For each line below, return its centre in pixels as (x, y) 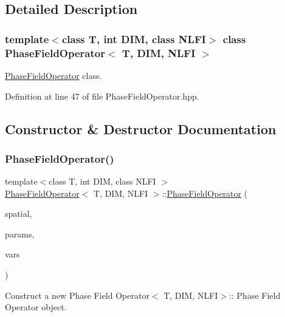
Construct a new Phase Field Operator (77, 295)
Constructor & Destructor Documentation (141, 128)
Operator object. (36, 307)
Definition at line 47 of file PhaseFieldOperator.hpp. (102, 96)
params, (20, 233)
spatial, (19, 213)
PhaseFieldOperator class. (53, 75)
